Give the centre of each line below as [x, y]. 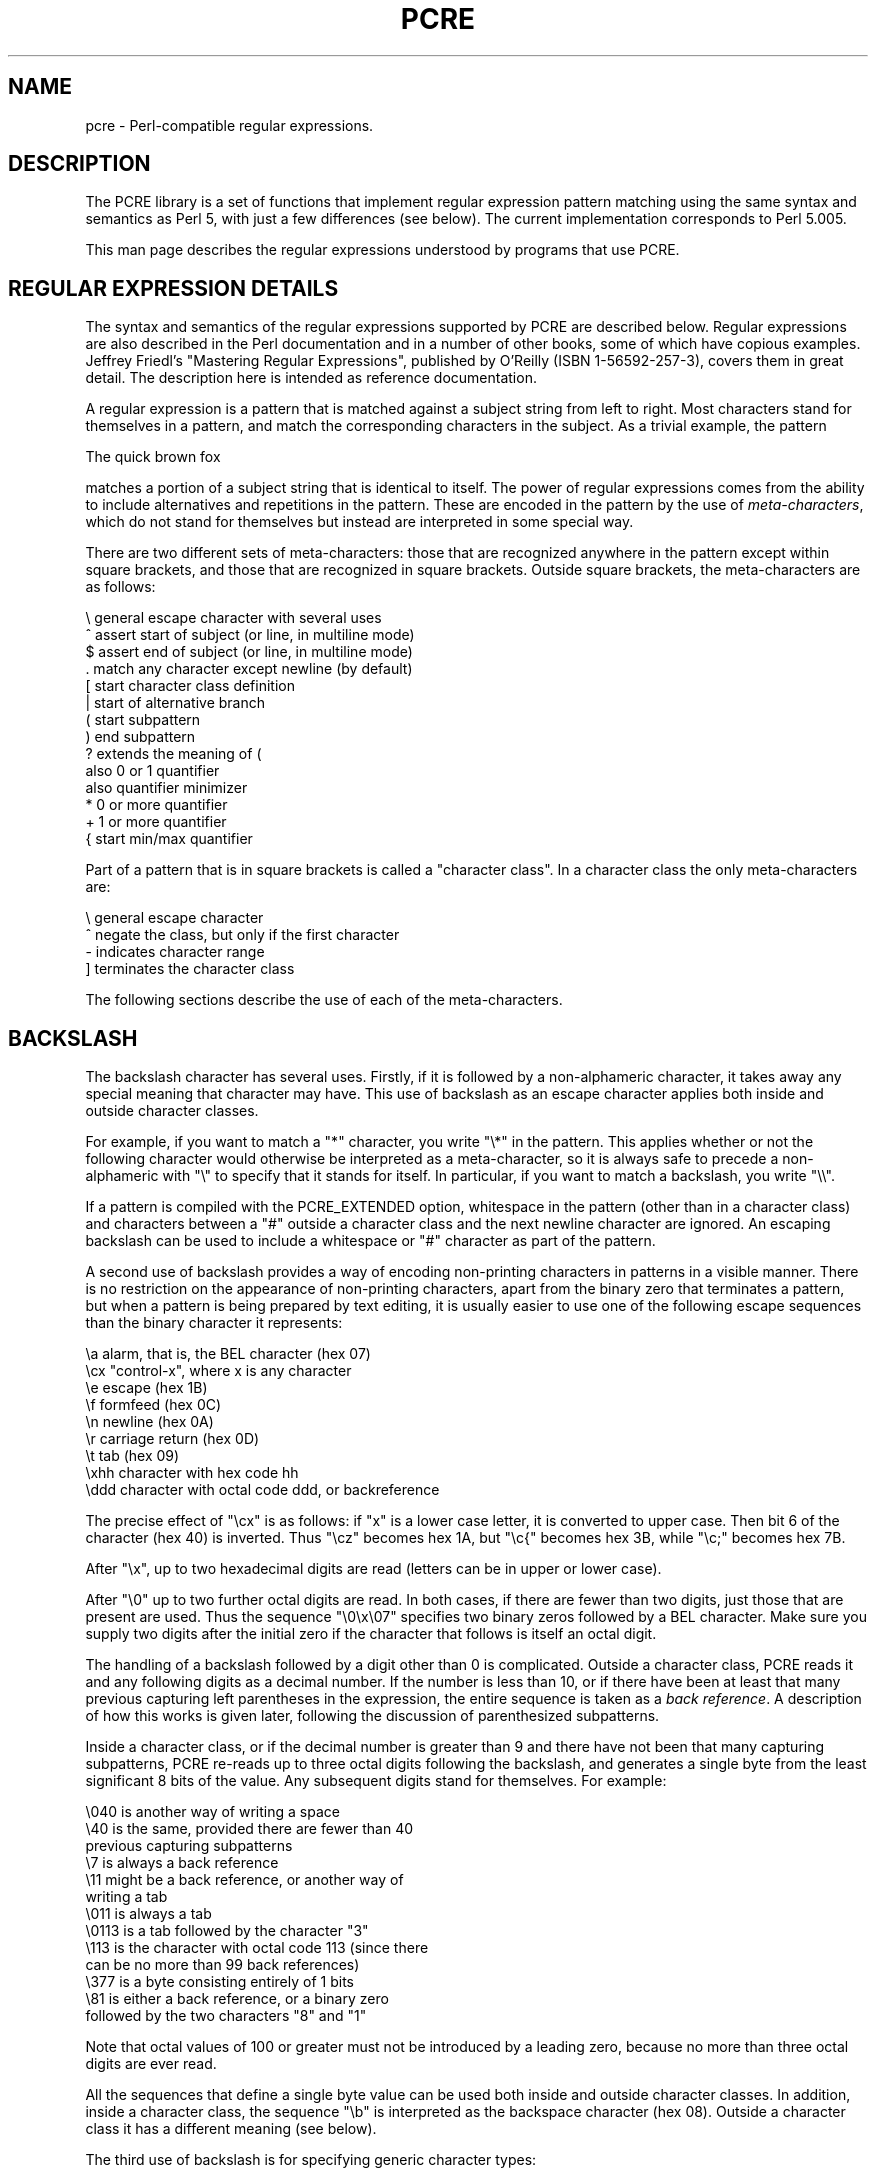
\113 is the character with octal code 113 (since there [257, 1948]
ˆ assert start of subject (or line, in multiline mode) [250, 635]
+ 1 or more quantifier [156, 822]
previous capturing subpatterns [189, 1846]
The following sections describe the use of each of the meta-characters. [324, 1000]
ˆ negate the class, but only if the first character [242, 935]
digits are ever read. [151, 2064]
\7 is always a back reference [182, 1863]
